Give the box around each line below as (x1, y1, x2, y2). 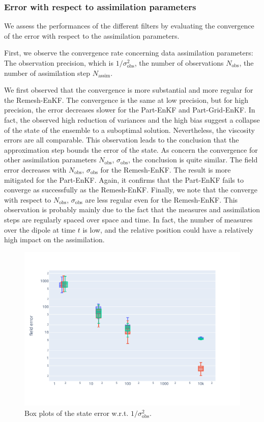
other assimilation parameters (4, 154, 97, 165)
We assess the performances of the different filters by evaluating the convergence (4, 20, 254, 31)
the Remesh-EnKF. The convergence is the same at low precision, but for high (4, 94, 249, 105)
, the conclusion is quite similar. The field (128, 154, 258, 165)
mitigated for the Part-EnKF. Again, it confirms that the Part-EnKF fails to (4, 174, 244, 185)
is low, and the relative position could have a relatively (82, 224, 253, 235)
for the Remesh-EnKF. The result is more (100, 164, 231, 175)
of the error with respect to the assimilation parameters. (4, 30, 180, 41)
